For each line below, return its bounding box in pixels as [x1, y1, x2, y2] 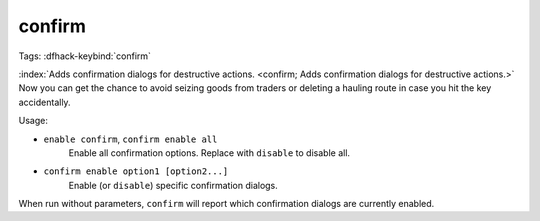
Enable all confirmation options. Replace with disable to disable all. [68, 146, 350, 159]
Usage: [18, 115, 49, 127]
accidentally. [18, 96, 71, 108]
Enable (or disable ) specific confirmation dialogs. [68, 179, 279, 191]
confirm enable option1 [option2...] [43, 166, 229, 177]
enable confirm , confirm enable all [43, 133, 218, 145]
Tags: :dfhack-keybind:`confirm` [18, 50, 152, 62]
